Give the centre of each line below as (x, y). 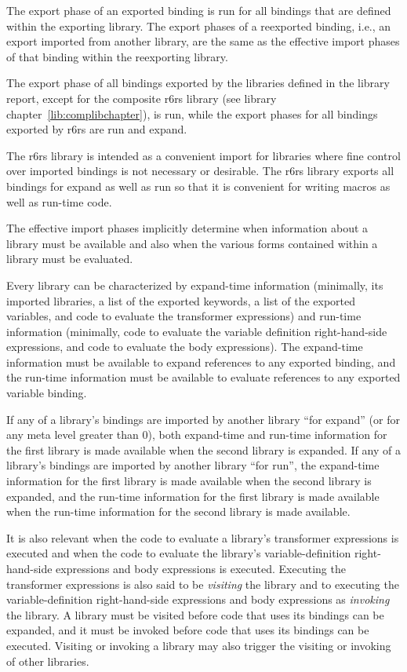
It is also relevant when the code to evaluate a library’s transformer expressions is (203, 537)
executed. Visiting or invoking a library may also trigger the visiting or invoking (199, 645)
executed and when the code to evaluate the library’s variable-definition (179, 553)
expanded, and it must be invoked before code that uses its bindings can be (188, 630)
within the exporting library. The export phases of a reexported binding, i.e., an (199, 26)
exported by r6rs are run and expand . (97, 129)
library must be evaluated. (70, 259)
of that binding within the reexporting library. (117, 56)
